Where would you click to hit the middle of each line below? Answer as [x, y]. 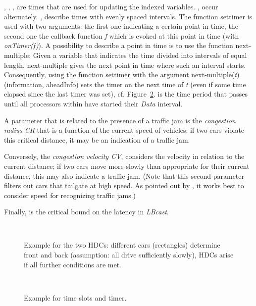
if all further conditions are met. [73, 264]
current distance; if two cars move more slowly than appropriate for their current [127, 166]
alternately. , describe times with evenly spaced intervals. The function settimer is [128, 16]
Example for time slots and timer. [75, 297]
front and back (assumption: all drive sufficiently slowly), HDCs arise [129, 255]
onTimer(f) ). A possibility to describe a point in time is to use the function [119, 45]
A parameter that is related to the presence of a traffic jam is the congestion [120, 120]
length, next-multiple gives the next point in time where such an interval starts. [125, 65]
